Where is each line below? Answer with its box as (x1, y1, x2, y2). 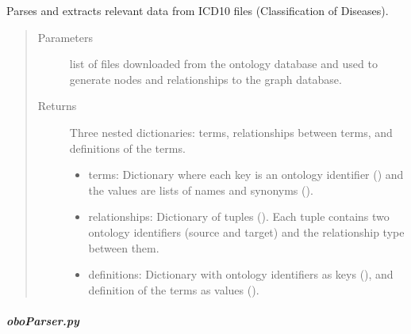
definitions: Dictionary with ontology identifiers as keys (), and (88, 266, 394, 283)
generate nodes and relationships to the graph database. (69, 70, 342, 87)
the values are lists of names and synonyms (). (88, 181, 313, 198)
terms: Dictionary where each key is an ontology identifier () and (88, 166, 404, 183)
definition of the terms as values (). (88, 281, 259, 298)
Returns (37, 97, 77, 114)
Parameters (37, 28, 93, 45)
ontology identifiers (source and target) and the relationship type (88, 223, 405, 240)
